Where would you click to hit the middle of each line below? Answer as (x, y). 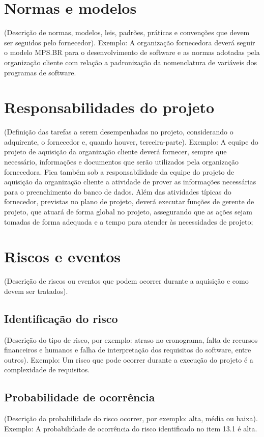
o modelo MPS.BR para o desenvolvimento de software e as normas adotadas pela (132, 52)
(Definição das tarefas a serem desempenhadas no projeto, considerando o (119, 132)
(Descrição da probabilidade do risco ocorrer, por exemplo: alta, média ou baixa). (131, 418)
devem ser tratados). (36, 291)
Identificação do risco (61, 318)
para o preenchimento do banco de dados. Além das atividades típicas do (118, 191)
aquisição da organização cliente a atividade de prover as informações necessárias (130, 182)
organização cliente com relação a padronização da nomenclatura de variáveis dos (130, 62)
